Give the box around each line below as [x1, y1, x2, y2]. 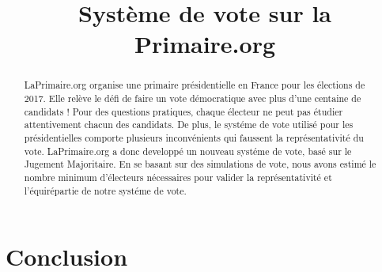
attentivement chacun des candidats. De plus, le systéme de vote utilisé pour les [24, 118, 354, 131]
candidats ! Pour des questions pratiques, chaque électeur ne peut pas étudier [24, 104, 343, 118]
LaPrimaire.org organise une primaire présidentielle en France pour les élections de [24, 78, 365, 92]
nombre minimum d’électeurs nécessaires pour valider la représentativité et [24, 170, 332, 183]
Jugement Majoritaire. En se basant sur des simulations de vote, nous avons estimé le [24, 157, 376, 171]
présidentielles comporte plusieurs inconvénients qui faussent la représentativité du [24, 130, 364, 144]
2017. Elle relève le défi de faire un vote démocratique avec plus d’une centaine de [24, 92, 361, 105]
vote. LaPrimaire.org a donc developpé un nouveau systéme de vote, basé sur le [24, 144, 352, 157]
